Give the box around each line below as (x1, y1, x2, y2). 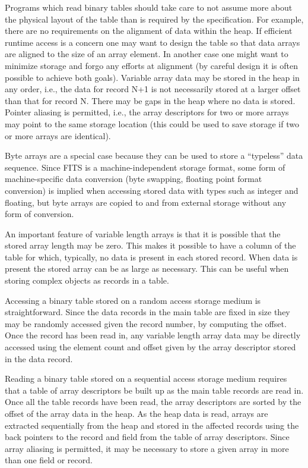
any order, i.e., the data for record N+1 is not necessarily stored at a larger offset (5, 83, 301, 95)
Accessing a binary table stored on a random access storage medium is (5, 294, 261, 306)
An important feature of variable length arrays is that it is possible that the (5, 227, 281, 240)
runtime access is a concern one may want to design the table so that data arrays (5, 36, 300, 48)
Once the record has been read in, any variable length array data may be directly (5, 329, 301, 341)
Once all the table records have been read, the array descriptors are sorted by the (5, 395, 301, 408)
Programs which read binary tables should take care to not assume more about (5, 1, 293, 13)
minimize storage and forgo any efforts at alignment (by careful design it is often (5, 59, 298, 71)
